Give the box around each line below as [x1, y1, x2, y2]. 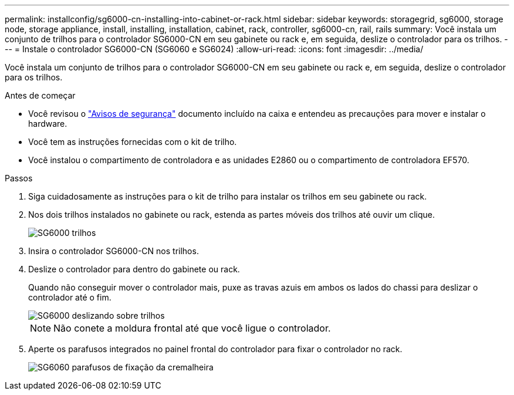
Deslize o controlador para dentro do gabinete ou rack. [28, 264, 240, 274]
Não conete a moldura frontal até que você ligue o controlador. [53, 322, 331, 334]
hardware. [28, 119, 67, 129]
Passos [5, 173, 33, 183]
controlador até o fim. [28, 292, 111, 302]
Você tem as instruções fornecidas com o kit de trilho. [28, 137, 237, 147]
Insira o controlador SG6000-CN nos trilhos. [28, 246, 199, 256]
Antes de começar [5, 90, 76, 100]
